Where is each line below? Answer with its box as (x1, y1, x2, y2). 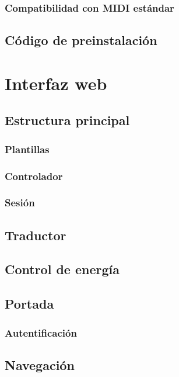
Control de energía (5, 260, 120, 278)
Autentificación (5, 325, 77, 340)
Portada (5, 295, 54, 313)
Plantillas (5, 141, 50, 156)
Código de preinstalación (5, 31, 157, 49)
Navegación (5, 355, 75, 373)
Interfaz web (5, 71, 107, 95)
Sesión (5, 195, 35, 210)
